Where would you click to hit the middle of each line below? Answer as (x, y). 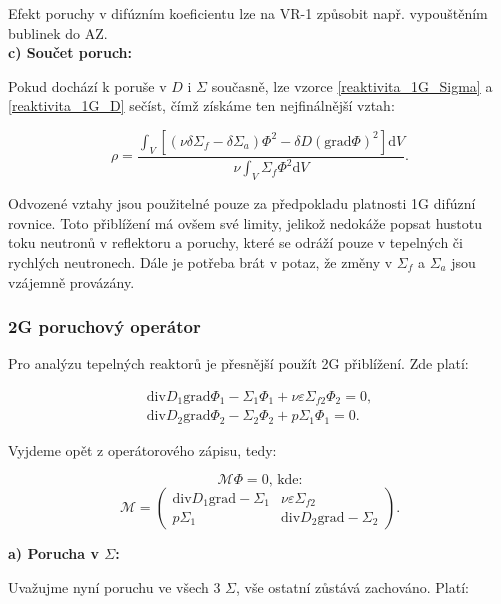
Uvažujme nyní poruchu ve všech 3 (114, 587)
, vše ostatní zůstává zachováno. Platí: (352, 587)
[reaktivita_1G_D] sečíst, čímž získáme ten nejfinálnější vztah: (201, 105)
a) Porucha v (53, 553)
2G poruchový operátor (104, 326)
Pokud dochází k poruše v (87, 85)
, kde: (285, 480)
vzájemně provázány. (71, 281)
